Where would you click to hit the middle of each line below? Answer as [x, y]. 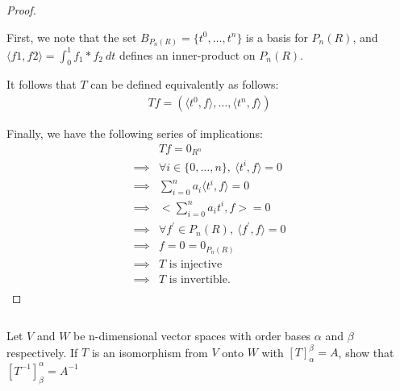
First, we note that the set [72, 37]
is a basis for [277, 37]
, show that [366, 352]
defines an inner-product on [187, 54]
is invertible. [200, 279]
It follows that [42, 84]
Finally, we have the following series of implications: [135, 133]
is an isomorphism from [150, 352]
